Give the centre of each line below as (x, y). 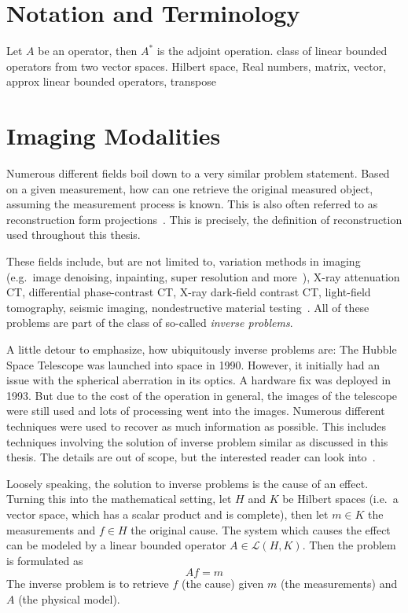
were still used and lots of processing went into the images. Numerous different (196, 411)
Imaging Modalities (114, 136)
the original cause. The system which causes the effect (261, 529)
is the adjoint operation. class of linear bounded (272, 51)
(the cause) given (222, 584)
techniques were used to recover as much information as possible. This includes (196, 426)
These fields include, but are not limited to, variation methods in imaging (184, 261)
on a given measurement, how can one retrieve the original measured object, (190, 188)
